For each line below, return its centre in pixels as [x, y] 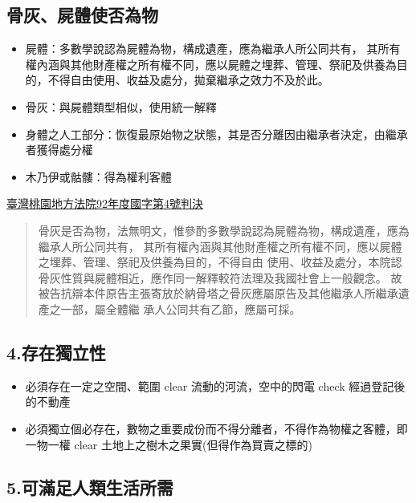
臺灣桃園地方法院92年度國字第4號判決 [105, 203]
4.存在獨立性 [56, 352]
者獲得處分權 [59, 150]
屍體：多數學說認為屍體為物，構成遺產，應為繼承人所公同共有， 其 [202, 49]
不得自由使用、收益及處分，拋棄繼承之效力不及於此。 [188, 80]
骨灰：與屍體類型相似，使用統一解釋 [121, 106]
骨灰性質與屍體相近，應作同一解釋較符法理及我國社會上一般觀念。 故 [220, 277]
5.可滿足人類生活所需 [90, 487]
